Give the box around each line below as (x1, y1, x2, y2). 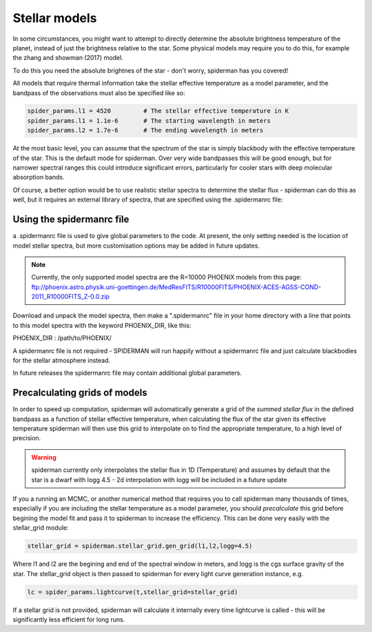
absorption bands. (12, 173, 65, 181)
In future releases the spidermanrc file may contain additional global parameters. (12, 369, 242, 377)
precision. (12, 434, 41, 442)
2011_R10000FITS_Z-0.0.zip (31, 293, 110, 301)
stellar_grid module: (12, 524, 69, 532)
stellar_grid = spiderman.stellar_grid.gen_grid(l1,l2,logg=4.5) (27, 542, 253, 550)
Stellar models (12, 10, 97, 26)
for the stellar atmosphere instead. (12, 356, 111, 365)
